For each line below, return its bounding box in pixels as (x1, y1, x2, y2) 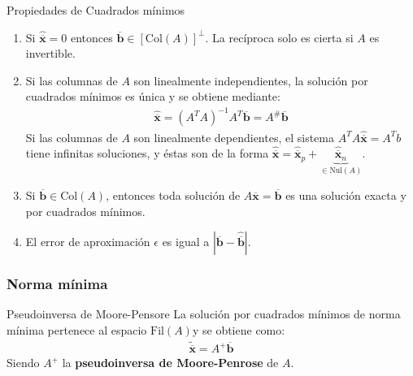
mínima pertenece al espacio (7, 321, 147, 338)
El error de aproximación (25, 233, 150, 250)
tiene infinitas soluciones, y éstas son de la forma (25, 145, 269, 162)
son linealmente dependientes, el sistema (133, 128, 334, 145)
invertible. (25, 45, 76, 62)
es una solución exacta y (285, 186, 406, 203)
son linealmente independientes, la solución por (133, 71, 368, 89)
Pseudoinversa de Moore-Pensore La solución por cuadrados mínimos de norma (7, 305, 401, 322)
